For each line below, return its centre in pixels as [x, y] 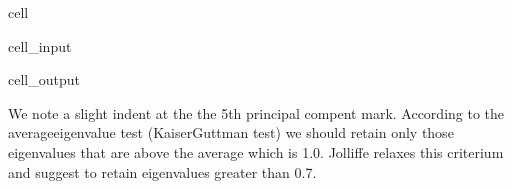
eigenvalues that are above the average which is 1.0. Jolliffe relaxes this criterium [256, 151]
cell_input [40, 45]
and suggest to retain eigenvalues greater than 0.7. [162, 171]
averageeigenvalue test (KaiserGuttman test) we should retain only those [231, 132]
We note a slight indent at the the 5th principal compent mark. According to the [256, 112]
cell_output [44, 79]
